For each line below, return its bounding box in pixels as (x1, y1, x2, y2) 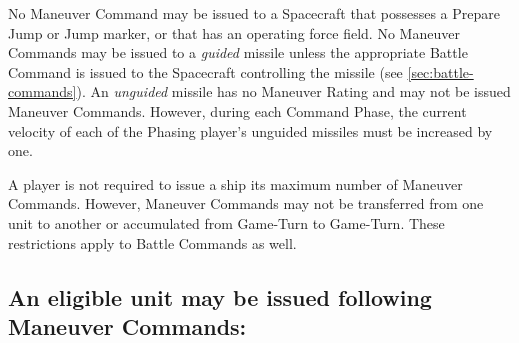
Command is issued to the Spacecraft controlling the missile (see (8, 61, 403, 82)
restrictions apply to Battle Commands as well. (8, 232, 297, 253)
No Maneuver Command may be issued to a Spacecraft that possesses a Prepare (8, 3, 500, 23)
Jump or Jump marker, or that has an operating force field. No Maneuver (8, 22, 460, 43)
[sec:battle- (407, 61, 474, 82)
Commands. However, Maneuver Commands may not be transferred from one (8, 193, 484, 214)
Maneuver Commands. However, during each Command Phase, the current (8, 100, 467, 121)
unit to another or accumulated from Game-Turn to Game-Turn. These (8, 212, 445, 233)
